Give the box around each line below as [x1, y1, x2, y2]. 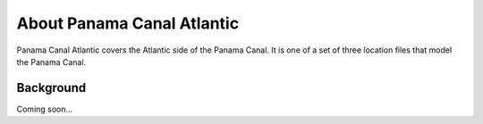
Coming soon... [16, 103, 73, 114]
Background [16, 80, 87, 95]
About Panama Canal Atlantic [16, 13, 240, 33]
